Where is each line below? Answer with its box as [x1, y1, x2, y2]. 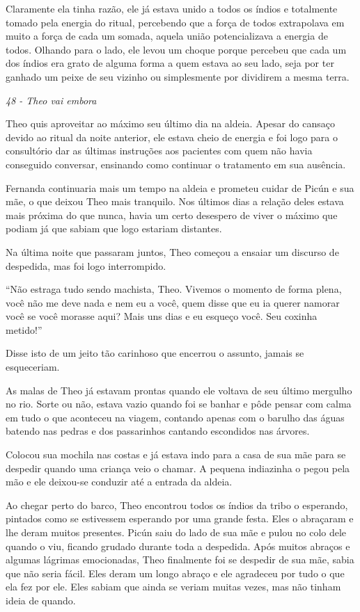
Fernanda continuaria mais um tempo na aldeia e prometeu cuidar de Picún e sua [6, 180, 354, 195]
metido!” [6, 322, 42, 337]
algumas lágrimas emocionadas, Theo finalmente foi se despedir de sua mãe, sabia [6, 552, 354, 567]
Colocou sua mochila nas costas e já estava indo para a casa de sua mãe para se [6, 447, 346, 462]
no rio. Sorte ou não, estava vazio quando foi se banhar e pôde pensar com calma [6, 396, 352, 411]
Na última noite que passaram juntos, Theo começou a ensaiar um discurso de [6, 244, 339, 259]
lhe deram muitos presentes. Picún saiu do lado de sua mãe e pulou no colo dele [6, 525, 347, 539]
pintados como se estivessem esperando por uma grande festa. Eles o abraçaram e [6, 511, 354, 526]
